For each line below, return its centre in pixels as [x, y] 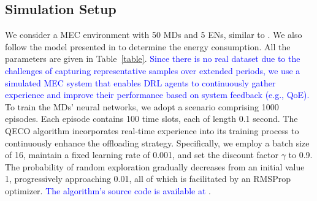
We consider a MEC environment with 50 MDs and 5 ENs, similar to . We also [154, 35]
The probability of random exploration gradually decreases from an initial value [155, 166]
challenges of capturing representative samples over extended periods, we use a [153, 70]
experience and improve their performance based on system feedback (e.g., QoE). [157, 95]
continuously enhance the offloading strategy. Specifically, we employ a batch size [157, 142]
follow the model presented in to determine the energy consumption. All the [148, 46]
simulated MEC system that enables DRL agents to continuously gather [140, 82]
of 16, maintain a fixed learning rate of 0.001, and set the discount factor [142, 155]
